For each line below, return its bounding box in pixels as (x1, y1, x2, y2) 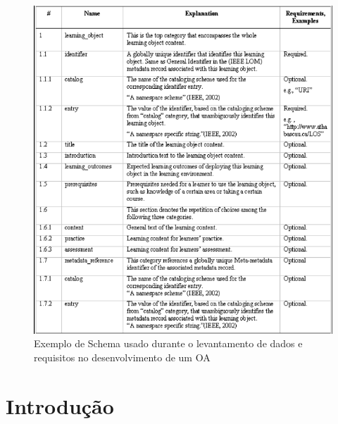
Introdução (6, 391, 114, 420)
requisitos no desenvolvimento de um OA (34, 349, 211, 364)
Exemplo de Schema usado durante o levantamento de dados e (34, 336, 303, 351)
